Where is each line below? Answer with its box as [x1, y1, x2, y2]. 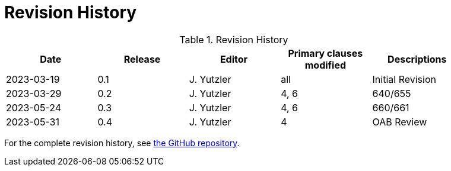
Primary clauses [288, 47, 363, 59]
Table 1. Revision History [179, 33, 288, 46]
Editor [220, 53, 248, 65]
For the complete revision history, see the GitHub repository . [4, 137, 240, 148]
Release [123, 53, 161, 65]
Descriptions [388, 53, 447, 65]
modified [304, 59, 347, 71]
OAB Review [372, 115, 427, 128]
